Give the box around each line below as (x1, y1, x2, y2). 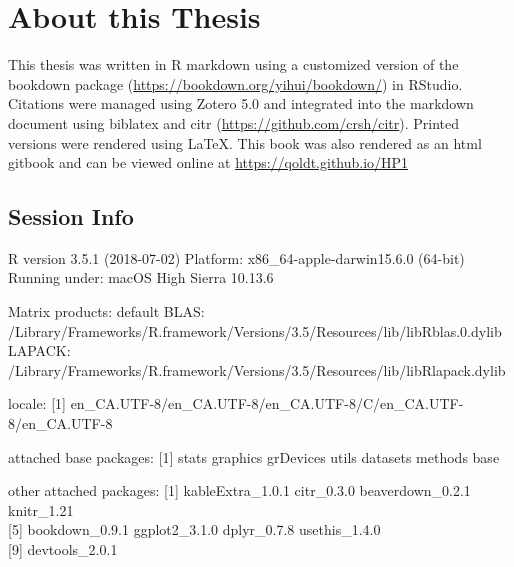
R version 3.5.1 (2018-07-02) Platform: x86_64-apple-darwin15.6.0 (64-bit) (8, 247, 465, 268)
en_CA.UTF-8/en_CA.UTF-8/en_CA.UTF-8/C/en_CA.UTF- (70, 393, 464, 414)
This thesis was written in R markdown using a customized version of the (8, 54, 459, 75)
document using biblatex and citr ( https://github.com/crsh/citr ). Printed (8, 112, 459, 133)
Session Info (8, 201, 134, 232)
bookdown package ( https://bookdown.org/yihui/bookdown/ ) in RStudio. (8, 73, 463, 94)
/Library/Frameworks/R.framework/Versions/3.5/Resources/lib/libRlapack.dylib (8, 359, 506, 380)
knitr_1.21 (8, 499, 74, 520)
